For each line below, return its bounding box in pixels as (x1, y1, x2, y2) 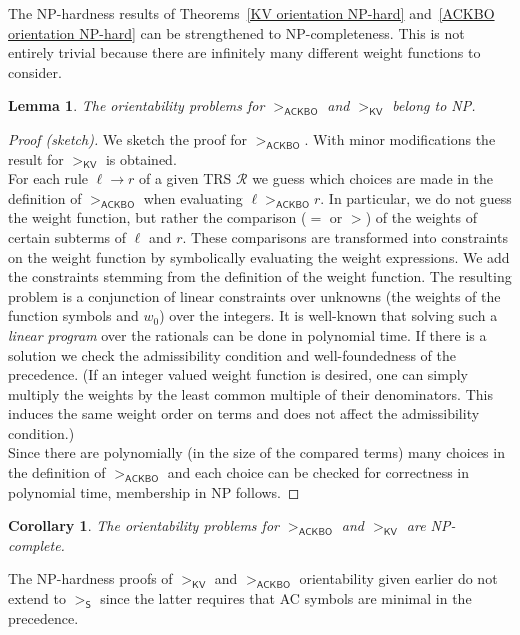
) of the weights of (365, 207, 477, 228)
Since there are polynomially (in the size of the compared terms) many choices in (8, 442, 505, 463)
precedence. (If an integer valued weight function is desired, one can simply (8, 364, 468, 385)
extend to (8, 588, 66, 609)
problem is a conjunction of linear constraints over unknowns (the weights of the (8, 285, 501, 306)
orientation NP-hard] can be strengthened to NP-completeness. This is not (8, 22, 465, 43)
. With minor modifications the (304, 128, 496, 149)
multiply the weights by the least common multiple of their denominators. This (8, 383, 493, 404)
